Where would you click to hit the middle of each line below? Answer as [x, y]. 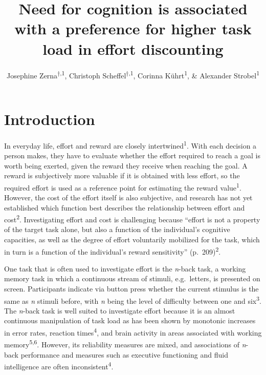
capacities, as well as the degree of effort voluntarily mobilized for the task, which [132, 239]
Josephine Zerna [32, 75]
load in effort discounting [133, 48]
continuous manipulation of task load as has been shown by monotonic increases [130, 320]
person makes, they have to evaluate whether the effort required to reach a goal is [132, 155]
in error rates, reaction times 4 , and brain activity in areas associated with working [133, 332]
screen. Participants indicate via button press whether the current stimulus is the [131, 289]
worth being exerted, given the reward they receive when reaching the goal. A [126, 165]
